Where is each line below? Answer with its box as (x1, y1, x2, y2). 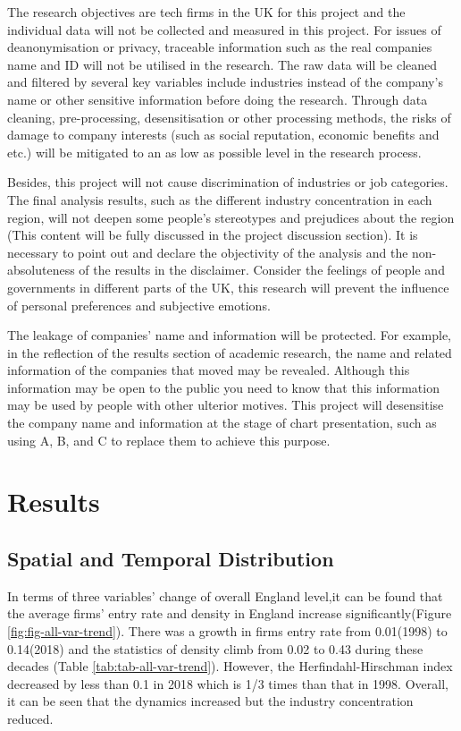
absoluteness (7, 260, 75, 279)
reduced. (7, 709, 54, 727)
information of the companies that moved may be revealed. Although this (7, 361, 410, 379)
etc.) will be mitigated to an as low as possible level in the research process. (7, 142, 422, 161)
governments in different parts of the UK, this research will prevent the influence (7, 277, 449, 296)
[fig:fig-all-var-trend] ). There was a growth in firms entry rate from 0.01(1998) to (7, 622, 448, 641)
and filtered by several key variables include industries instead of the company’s (7, 72, 443, 91)
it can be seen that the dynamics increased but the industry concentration (7, 692, 414, 710)
